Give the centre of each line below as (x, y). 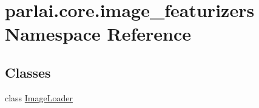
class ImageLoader (39, 97)
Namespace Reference (98, 34)
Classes (28, 72)
